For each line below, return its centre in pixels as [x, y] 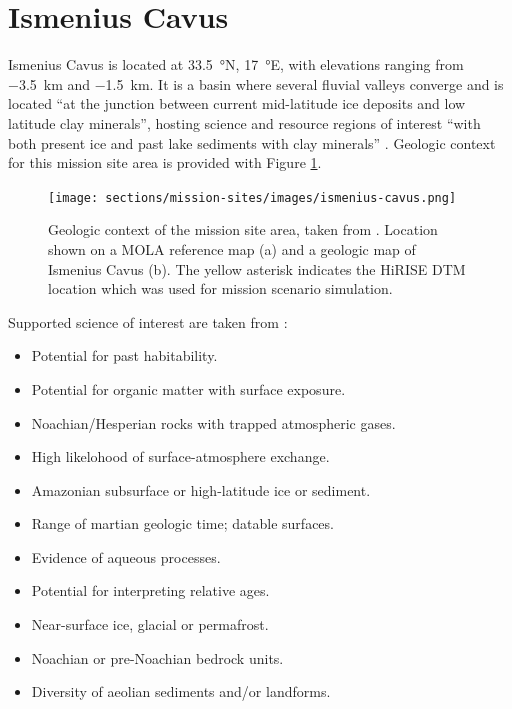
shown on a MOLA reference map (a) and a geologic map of [232, 248]
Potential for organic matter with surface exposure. [188, 388]
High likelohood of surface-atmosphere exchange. [180, 456]
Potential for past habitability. [124, 355]
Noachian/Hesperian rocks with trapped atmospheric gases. [213, 422]
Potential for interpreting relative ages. [150, 590]
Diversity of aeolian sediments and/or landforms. [181, 691]
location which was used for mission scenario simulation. [220, 288]
